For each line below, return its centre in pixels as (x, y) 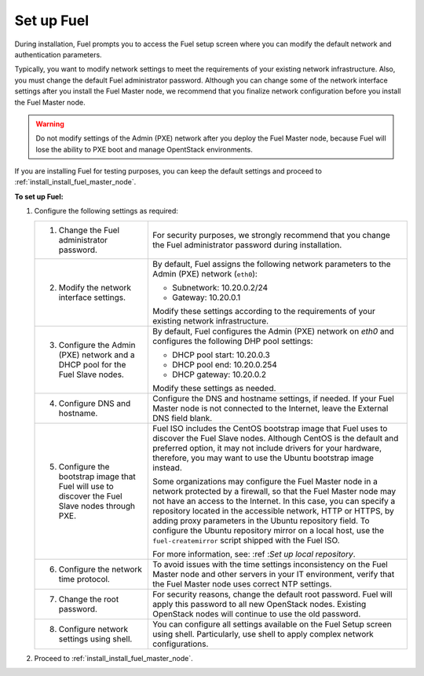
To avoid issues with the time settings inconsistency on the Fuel (270, 564)
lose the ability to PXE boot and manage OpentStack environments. (144, 149)
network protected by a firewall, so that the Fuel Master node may (274, 491)
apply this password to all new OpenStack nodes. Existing (260, 604)
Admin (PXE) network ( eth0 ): (205, 273)
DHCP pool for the (92, 364)
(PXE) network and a (97, 355)
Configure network (93, 629)
